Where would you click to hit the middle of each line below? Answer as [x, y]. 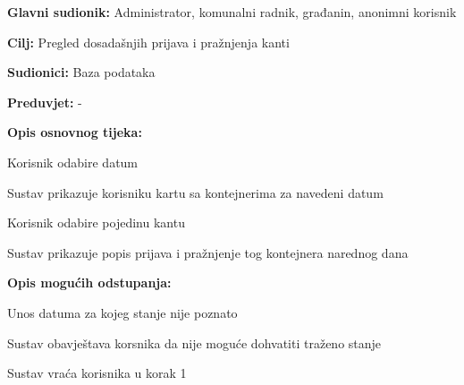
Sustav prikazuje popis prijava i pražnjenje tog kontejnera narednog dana [208, 252]
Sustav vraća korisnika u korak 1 [97, 373]
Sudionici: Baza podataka [81, 72]
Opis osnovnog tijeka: [75, 132]
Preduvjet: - [45, 102]
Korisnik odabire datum [73, 162]
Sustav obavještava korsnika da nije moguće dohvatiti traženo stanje [194, 342]
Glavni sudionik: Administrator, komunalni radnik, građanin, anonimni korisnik [232, 12]
